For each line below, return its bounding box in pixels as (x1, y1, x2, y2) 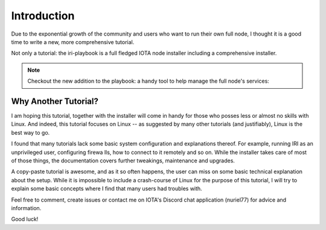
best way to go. (11, 129, 50, 136)
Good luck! (11, 216, 39, 223)
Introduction (11, 9, 75, 22)
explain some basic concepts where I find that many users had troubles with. (11, 185, 202, 193)
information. (11, 204, 42, 211)
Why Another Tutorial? (11, 96, 99, 106)
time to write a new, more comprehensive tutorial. (11, 38, 135, 45)
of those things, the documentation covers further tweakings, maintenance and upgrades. (11, 157, 235, 164)
